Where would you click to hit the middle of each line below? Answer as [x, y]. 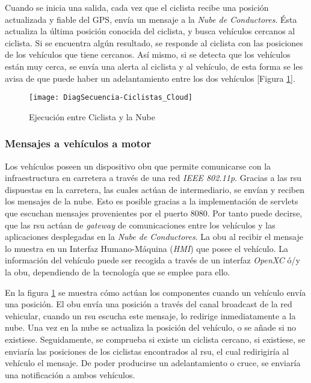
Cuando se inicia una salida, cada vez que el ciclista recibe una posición [137, 7]
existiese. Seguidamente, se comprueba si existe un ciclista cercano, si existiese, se [155, 339]
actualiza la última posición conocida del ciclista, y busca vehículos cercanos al [150, 31]
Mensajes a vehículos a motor [78, 143]
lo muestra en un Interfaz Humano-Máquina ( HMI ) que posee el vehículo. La [146, 248]
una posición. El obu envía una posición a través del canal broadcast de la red [149, 304]
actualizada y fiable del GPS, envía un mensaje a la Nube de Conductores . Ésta [151, 19]
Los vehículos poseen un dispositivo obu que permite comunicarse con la [138, 166]
